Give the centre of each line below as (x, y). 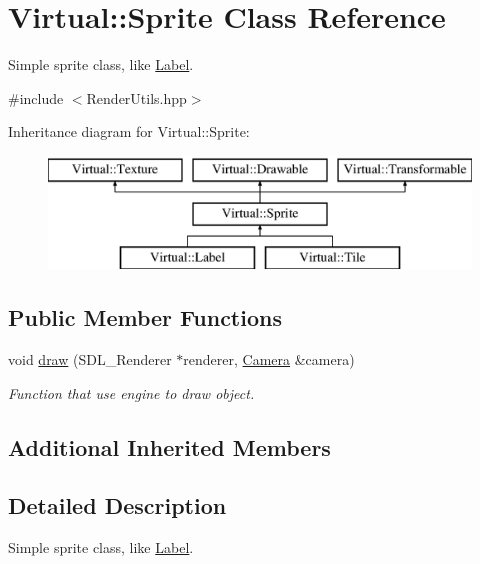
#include (36, 97)
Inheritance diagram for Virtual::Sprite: (129, 131)
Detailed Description (117, 505)
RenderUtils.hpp (136, 97)
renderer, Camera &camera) (269, 359)
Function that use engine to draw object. (131, 392)
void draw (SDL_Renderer (90, 359)
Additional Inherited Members (169, 446)
